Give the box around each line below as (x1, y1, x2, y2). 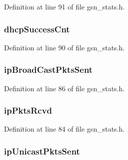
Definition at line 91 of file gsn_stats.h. (4, 1, 125, 11)
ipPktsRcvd (4, 104, 52, 117)
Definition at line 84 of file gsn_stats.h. (4, 124, 125, 134)
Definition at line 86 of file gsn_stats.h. (4, 83, 125, 93)
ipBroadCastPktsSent (4, 63, 93, 76)
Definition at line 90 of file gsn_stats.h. (4, 42, 125, 52)
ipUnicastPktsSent (4, 145, 80, 157)
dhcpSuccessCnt (4, 22, 70, 35)
